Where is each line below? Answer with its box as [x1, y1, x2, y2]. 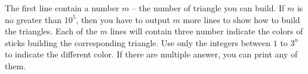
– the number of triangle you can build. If [132, 2, 285, 14]
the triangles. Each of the [5, 25, 98, 37]
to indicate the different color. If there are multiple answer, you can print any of [5, 48, 298, 60]
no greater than [5, 13, 61, 25]
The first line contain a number [5, 2, 119, 14]
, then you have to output [76, 13, 170, 25]
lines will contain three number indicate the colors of [110, 25, 303, 37]
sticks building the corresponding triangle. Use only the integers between [5, 36, 271, 49]
